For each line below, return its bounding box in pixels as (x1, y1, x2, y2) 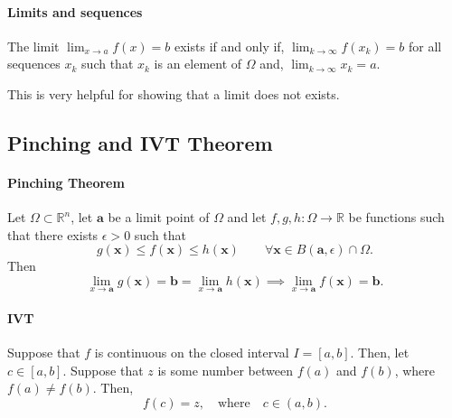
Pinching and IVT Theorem (7, 128, 273, 156)
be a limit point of (108, 208, 210, 227)
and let (227, 208, 267, 227)
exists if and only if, (174, 36, 285, 55)
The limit (7, 36, 60, 55)
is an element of (154, 54, 242, 73)
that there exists (7, 225, 99, 244)
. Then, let (350, 342, 410, 361)
